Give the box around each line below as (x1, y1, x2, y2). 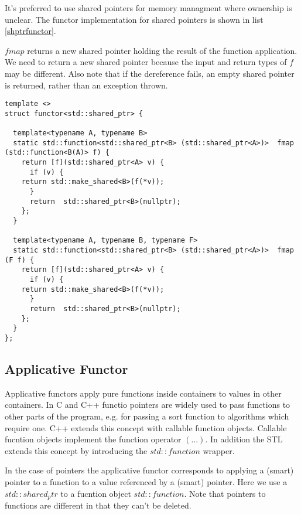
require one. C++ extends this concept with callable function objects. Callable (5, 421, 287, 434)
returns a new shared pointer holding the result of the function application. (27, 44, 297, 56)
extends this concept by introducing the (5, 444, 148, 456)
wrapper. (203, 444, 235, 456)
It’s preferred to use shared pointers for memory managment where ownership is (5, 2, 292, 13)
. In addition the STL (205, 433, 283, 445)
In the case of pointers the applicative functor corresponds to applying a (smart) (5, 464, 294, 476)
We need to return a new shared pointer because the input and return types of (5, 56, 287, 68)
